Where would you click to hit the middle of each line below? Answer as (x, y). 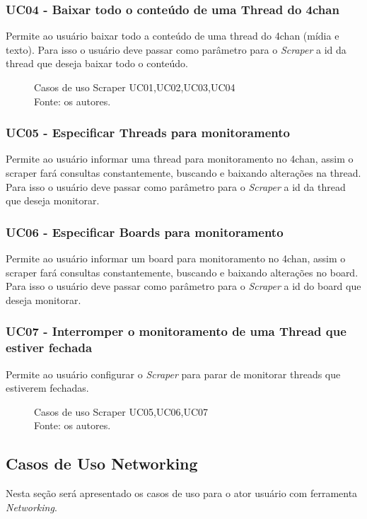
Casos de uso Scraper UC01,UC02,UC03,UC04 (135, 87)
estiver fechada (49, 348)
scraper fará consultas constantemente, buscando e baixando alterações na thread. (183, 173)
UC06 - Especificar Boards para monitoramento (145, 232)
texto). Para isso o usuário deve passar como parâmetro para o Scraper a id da (176, 49)
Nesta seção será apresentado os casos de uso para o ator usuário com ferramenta (182, 493)
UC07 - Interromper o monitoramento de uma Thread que (176, 331)
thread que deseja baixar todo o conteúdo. (97, 63)
